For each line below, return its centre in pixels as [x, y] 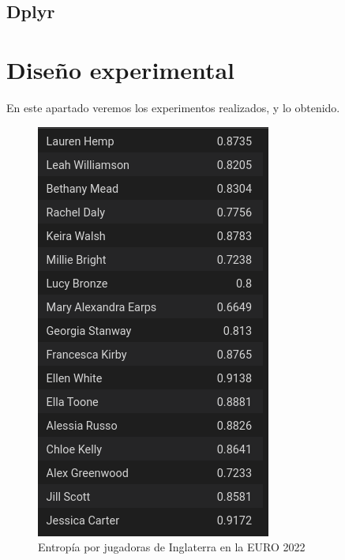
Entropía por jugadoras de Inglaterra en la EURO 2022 [172, 547]
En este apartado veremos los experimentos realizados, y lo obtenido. [173, 107]
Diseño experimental [120, 69]
